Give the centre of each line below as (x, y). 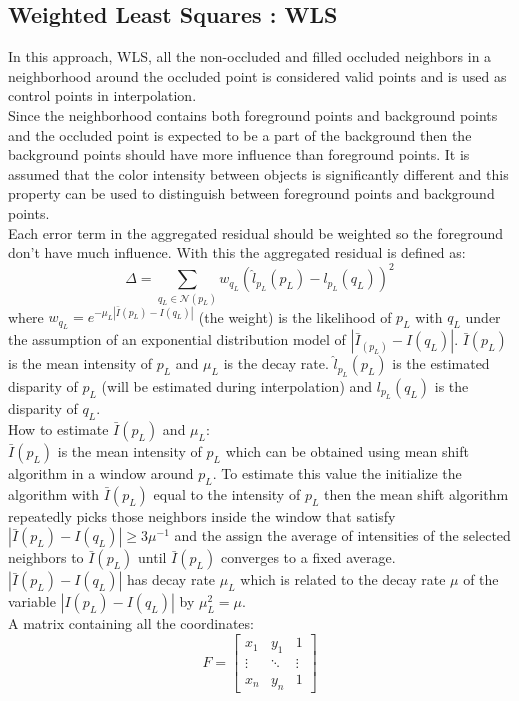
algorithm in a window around (101, 473)
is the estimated (441, 363)
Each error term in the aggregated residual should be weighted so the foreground (256, 232)
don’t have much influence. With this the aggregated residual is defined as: (237, 252)
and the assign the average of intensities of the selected (342, 535)
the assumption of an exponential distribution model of (177, 339)
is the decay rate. (276, 363)
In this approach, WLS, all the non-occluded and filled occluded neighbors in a (250, 56)
